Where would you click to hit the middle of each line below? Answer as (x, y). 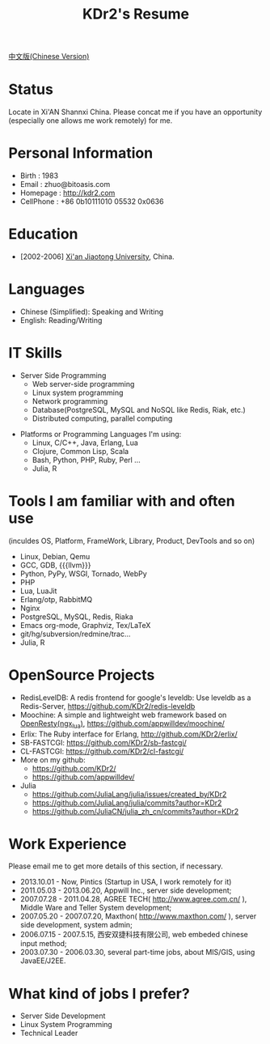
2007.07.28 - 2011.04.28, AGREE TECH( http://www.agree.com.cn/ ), (133, 899)
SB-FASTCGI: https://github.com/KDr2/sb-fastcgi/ (103, 742)
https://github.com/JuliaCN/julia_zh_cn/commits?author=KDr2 (135, 811)
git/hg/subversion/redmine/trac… (75, 634)
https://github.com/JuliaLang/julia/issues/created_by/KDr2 (129, 794)
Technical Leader (49, 1033)
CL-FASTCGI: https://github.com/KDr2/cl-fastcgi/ (102, 751)
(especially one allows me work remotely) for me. (91, 121)
